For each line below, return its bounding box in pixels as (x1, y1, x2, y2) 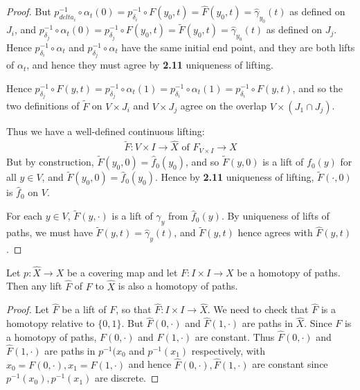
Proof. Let (6, 302, 49, 317)
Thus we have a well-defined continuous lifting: (6, 123, 205, 138)
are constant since (252, 357, 328, 371)
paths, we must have (6, 225, 93, 240)
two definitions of (6, 98, 80, 113)
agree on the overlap (180, 98, 267, 113)
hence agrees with (237, 225, 313, 240)
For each (6, 209, 42, 223)
